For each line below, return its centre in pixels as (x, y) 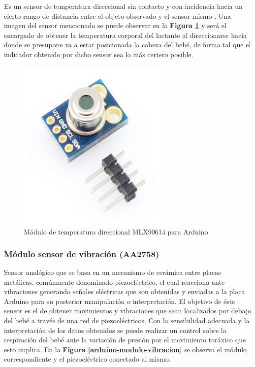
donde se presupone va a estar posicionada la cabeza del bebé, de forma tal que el (127, 45)
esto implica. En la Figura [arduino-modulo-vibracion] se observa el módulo (126, 349)
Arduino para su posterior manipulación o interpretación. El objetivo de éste (120, 301)
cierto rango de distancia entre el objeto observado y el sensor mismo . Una (117, 16)
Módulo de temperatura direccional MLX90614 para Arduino (116, 232)
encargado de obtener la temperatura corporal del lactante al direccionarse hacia (126, 35)
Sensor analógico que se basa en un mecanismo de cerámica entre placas (112, 272)
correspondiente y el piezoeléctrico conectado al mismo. (87, 359)
